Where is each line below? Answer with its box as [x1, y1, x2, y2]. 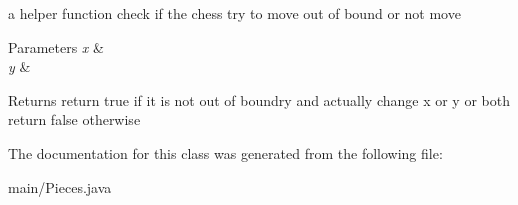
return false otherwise [8, 109, 141, 130]
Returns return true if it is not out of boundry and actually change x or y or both [8, 89, 510, 110]
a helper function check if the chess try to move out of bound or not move [8, 3, 461, 23]
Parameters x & [8, 36, 104, 57]
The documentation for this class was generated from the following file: [8, 142, 443, 163]
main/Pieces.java [8, 176, 112, 197]
